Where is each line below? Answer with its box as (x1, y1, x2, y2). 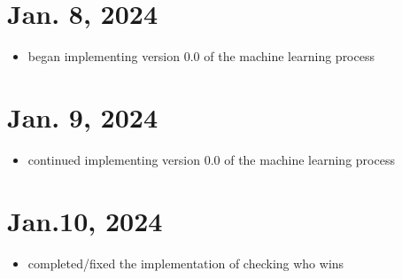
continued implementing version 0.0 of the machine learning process (27, 150, 395, 168)
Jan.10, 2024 (7, 202, 163, 238)
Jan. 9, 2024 (7, 98, 158, 135)
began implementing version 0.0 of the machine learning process (27, 47, 375, 66)
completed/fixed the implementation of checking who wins (27, 253, 344, 272)
